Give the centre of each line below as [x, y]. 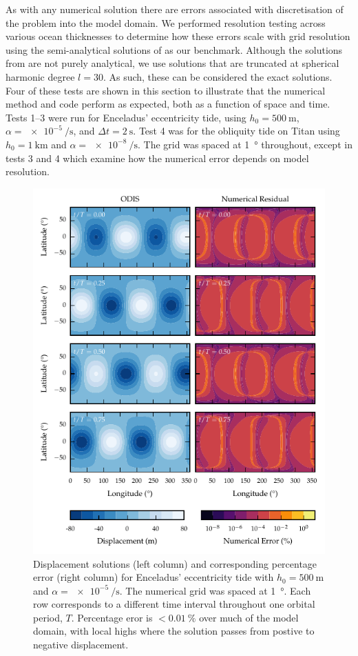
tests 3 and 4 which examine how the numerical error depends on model [157, 158]
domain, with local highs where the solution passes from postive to [174, 631]
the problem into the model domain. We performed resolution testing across [166, 22]
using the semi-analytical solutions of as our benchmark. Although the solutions [174, 49]
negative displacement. [81, 645]
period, [48, 617]
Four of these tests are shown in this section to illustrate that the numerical [166, 90]
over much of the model [249, 617]
